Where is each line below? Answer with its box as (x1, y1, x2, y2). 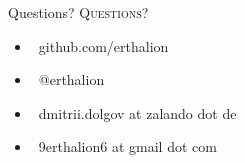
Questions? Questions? (8, 2, 149, 22)
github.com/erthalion (38, 35, 169, 56)
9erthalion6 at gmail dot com (38, 136, 217, 157)
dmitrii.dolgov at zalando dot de (38, 102, 237, 123)
